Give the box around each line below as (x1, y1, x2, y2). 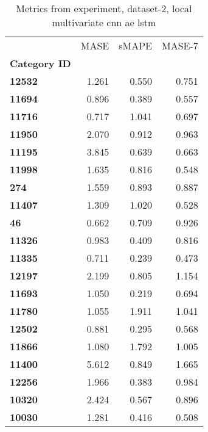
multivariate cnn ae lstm (52, 15, 156, 29)
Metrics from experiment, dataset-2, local (16, 1, 192, 15)
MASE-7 (162, 38, 198, 52)
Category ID (10, 56, 71, 70)
